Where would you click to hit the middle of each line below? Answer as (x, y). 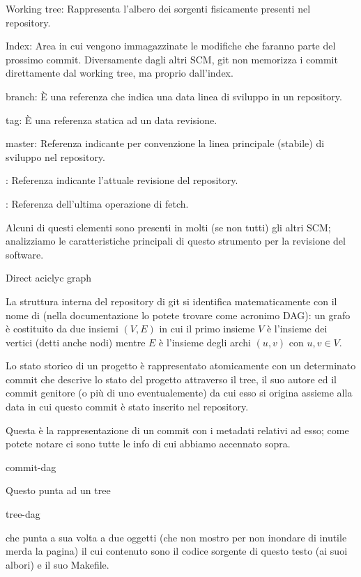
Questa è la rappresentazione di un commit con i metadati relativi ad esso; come (177, 430)
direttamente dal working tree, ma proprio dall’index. (120, 73)
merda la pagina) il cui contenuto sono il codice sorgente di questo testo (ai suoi (177, 551)
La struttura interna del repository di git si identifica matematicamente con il (171, 301)
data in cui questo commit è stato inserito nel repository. (127, 407)
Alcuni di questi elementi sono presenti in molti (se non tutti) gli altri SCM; (168, 227)
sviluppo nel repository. (55, 156)
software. (25, 254)
